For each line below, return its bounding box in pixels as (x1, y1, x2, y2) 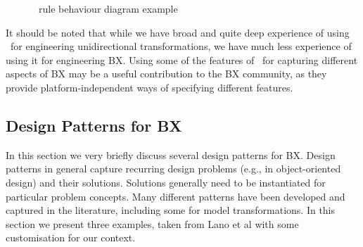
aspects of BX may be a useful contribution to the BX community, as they (6, 66, 327, 81)
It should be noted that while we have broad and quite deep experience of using (6, 25, 350, 39)
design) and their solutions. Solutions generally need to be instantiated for (6, 175, 326, 189)
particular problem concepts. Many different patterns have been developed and (6, 189, 345, 203)
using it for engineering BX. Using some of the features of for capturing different (6, 52, 358, 67)
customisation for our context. (6, 230, 136, 245)
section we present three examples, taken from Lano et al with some (6, 216, 299, 231)
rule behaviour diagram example (38, 1, 178, 15)
